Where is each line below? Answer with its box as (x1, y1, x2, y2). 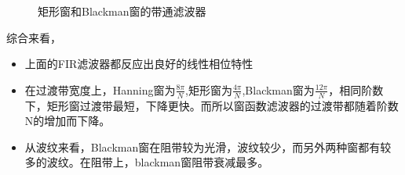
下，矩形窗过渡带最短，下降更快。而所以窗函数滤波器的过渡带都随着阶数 (24, 97, 399, 113)
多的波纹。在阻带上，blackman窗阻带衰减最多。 (24, 154, 269, 170)
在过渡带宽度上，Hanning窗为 (24, 81, 176, 98)
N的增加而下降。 (24, 112, 111, 129)
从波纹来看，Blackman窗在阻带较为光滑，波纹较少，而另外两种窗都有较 (24, 138, 392, 155)
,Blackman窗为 (242, 81, 315, 98)
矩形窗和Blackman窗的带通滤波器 (38, 3, 206, 19)
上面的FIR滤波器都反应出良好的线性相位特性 (24, 55, 254, 72)
